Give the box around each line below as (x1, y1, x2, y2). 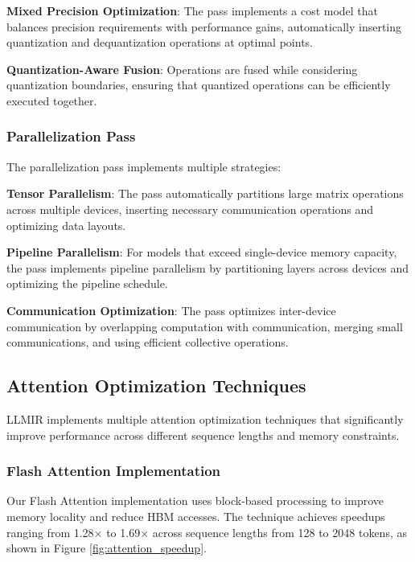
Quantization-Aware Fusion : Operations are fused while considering (6, 60, 358, 77)
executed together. (6, 92, 97, 109)
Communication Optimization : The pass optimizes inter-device (6, 302, 336, 318)
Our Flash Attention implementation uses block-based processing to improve (6, 492, 384, 509)
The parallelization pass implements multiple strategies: (6, 158, 281, 174)
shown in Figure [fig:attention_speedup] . (6, 539, 207, 556)
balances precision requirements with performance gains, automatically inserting (6, 18, 402, 35)
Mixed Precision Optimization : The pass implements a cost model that (6, 2, 379, 18)
